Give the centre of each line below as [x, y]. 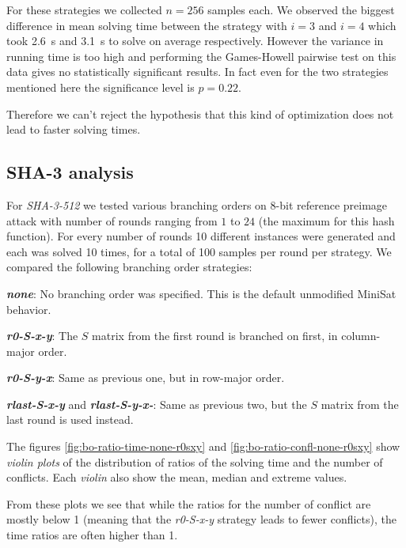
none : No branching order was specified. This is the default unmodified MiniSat [201, 293]
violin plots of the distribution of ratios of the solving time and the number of [195, 461]
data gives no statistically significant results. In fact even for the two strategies [197, 72]
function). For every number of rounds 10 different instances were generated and [201, 236]
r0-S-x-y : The [42, 336]
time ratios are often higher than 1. [92, 535]
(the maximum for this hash [326, 220]
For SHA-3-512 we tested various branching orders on [137, 204]
